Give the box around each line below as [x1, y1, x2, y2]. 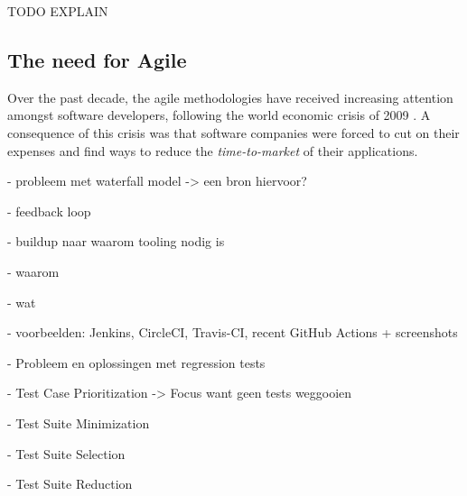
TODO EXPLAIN [7, 2, 108, 20]
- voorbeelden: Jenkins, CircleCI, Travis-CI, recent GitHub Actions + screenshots [7, 323, 458, 342]
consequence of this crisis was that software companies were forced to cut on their [7, 123, 460, 142]
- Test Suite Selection [7, 444, 126, 463]
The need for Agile [7, 45, 187, 73]
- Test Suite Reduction [7, 474, 133, 493]
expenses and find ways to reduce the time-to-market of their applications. [7, 141, 418, 160]
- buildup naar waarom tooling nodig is [7, 232, 225, 251]
